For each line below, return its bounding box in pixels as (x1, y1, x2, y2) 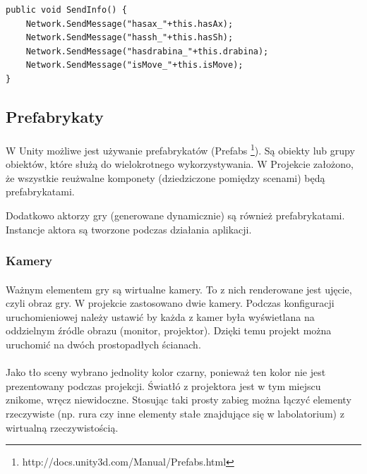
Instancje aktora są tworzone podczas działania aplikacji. (6, 221, 252, 236)
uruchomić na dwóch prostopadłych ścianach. (6, 336, 201, 351)
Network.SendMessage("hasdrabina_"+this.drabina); (25, 46, 269, 56)
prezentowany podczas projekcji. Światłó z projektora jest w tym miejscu (6, 378, 321, 393)
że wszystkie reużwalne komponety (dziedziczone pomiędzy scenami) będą (6, 170, 325, 185)
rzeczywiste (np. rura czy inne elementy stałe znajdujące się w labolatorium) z (6, 406, 344, 420)
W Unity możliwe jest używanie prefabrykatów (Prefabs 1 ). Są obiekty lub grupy (6, 140, 355, 157)
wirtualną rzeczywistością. (6, 420, 119, 435)
